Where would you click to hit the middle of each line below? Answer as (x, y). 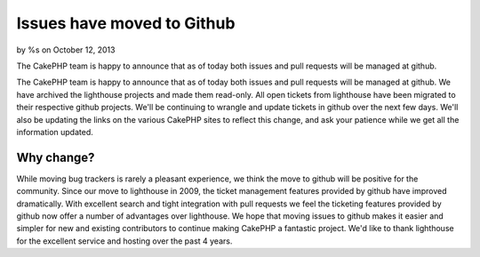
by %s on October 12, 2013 (66, 50)
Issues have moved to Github (126, 23)
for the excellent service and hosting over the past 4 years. (124, 241)
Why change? (56, 157)
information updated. (55, 132)
